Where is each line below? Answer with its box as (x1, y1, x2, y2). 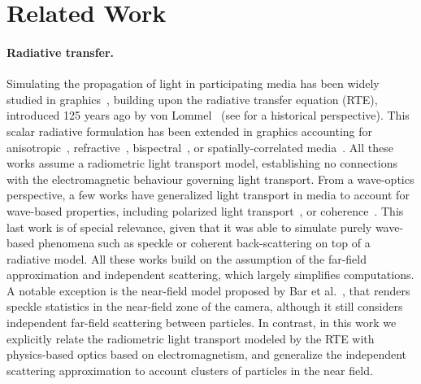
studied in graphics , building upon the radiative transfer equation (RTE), (7, 90, 378, 107)
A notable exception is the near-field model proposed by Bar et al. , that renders (7, 281, 410, 299)
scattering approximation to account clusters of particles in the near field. (7, 361, 373, 378)
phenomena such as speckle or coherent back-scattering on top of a (37, 234, 371, 251)
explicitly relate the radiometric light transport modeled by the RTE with (7, 329, 375, 347)
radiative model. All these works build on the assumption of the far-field (7, 250, 367, 267)
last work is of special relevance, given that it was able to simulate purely (7, 218, 372, 235)
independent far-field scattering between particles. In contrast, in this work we (7, 314, 397, 331)
